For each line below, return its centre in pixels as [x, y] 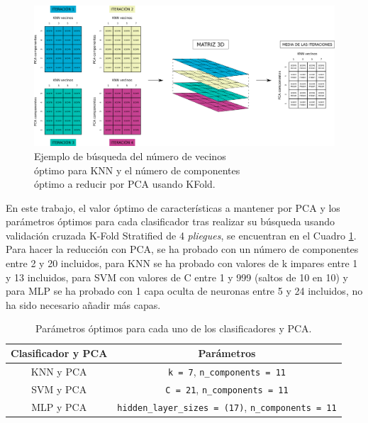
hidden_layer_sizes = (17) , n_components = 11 [227, 406]
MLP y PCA [59, 406]
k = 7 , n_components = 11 [227, 371]
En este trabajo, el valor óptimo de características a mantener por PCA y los [173, 207]
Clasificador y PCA [59, 353]
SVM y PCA [59, 389]
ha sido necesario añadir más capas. [83, 304]
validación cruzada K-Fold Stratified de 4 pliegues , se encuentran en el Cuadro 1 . [181, 235]
